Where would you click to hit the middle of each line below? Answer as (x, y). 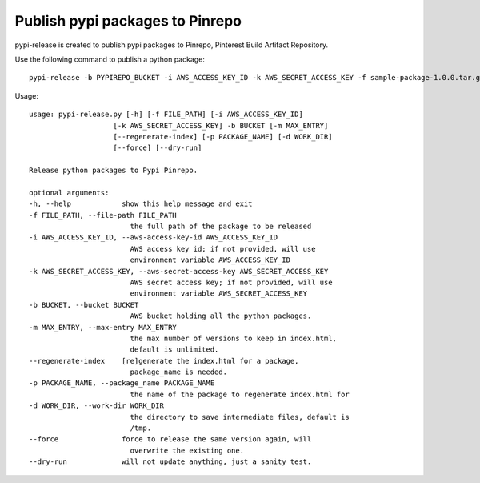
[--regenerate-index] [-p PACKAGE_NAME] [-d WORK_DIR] (223, 137)
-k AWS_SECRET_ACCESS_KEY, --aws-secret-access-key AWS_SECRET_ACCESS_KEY (179, 271)
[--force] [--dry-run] (158, 148)
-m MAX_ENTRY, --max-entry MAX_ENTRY (103, 327)
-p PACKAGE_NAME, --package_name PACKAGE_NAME (122, 383)
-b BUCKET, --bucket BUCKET (84, 305)
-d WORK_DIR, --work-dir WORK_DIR (96, 406)
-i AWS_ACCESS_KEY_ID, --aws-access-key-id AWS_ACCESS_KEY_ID (154, 237)
